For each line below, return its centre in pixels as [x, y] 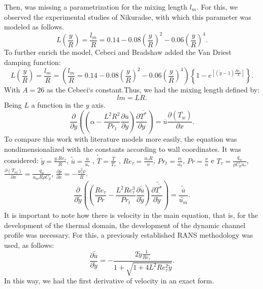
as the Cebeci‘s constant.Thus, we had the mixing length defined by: [153, 90]
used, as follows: [29, 245]
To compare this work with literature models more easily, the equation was [121, 139]
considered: [21, 160]
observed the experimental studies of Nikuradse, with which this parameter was [128, 17]
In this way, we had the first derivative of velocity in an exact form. [109, 281]
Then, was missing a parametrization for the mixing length [96, 7]
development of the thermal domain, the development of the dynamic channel [125, 225]
